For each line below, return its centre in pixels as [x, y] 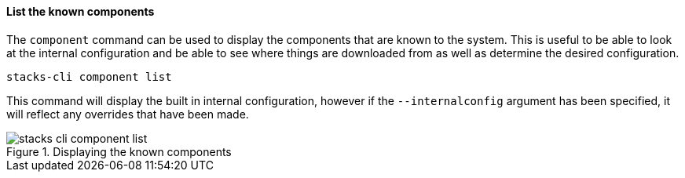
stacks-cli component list [89, 76]
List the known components [81, 11]
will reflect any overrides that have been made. [128, 114]
